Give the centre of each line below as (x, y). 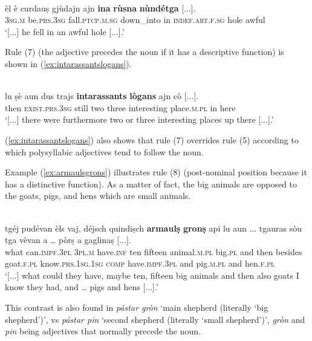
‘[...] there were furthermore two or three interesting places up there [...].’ (139, 119)
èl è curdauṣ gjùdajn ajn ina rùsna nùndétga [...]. (100, 8)
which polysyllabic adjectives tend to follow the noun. (104, 151)
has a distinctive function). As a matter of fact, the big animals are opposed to (151, 183)
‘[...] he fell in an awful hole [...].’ (65, 31)
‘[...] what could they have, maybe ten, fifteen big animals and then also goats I (152, 275)
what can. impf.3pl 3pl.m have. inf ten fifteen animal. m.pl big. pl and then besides (154, 251)
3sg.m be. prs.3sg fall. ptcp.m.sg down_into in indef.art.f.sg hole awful (135, 20)
